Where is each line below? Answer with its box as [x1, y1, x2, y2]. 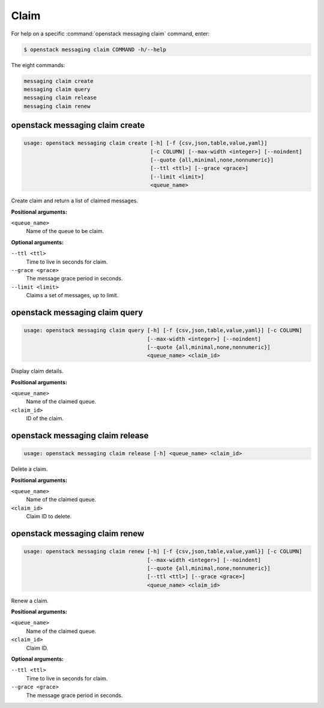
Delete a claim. [11, 465, 48, 473]
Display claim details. [11, 368, 64, 375]
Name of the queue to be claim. [26, 228, 104, 235]
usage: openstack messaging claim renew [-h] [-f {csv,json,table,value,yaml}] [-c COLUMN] [23, 548, 302, 555]
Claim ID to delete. [26, 513, 72, 520]
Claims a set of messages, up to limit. [26, 292, 119, 299]
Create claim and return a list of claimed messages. [11, 197, 139, 204]
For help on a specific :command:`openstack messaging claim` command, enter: [11, 30, 210, 37]
